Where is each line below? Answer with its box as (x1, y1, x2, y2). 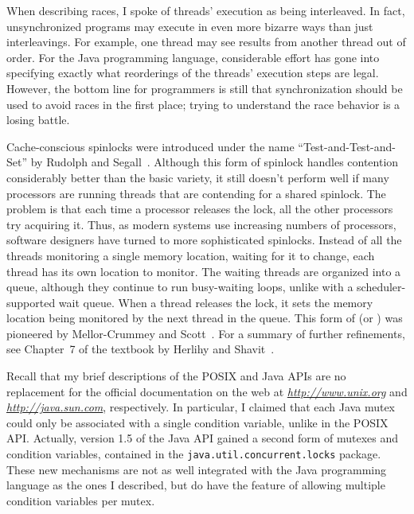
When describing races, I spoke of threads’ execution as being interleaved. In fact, (6, 2, 405, 18)
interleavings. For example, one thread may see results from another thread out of (6, 33, 406, 50)
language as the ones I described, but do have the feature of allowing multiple (6, 477, 385, 493)
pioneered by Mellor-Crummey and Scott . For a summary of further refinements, (6, 325, 405, 341)
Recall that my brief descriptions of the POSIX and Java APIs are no (6, 368, 346, 384)
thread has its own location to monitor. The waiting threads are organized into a (6, 263, 401, 279)
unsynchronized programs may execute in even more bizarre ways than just (6, 18, 373, 34)
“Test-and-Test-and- (298, 138, 396, 154)
